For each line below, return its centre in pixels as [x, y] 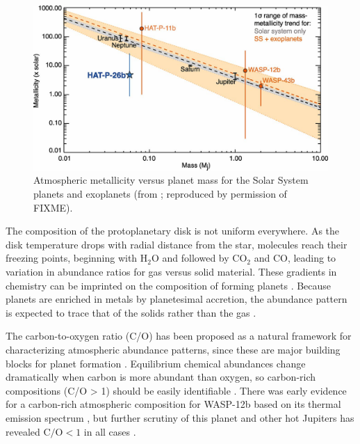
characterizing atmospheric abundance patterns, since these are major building [173, 349]
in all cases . [110, 431]
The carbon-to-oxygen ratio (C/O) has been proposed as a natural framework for [179, 336]
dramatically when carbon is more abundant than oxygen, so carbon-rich [161, 377]
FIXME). [53, 207]
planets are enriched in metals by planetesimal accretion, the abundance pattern [177, 299]
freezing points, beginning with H [77, 258]
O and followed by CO [199, 258]
